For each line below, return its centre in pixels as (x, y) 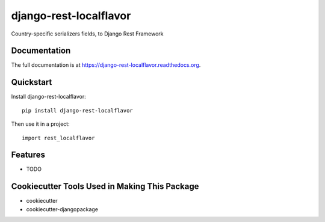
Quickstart (32, 82)
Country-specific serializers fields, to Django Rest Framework (87, 34)
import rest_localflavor (58, 138)
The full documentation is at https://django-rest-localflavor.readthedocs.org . (106, 65)
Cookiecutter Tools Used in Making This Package (105, 187)
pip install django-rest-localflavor (78, 110)
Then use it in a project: (40, 124)
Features (28, 155)
